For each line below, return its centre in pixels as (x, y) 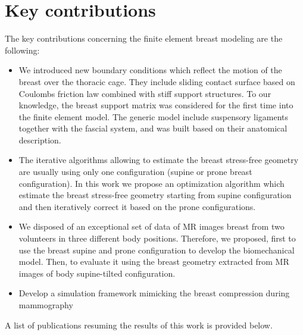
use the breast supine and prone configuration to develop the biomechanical (157, 250)
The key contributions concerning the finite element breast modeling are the (144, 38)
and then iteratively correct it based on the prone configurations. (137, 206)
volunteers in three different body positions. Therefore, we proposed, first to (157, 238)
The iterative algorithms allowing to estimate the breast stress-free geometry (159, 160)
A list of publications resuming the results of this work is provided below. (139, 325)
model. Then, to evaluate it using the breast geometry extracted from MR (154, 262)
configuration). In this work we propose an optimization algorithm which (151, 183)
